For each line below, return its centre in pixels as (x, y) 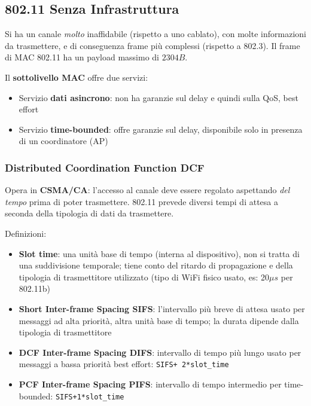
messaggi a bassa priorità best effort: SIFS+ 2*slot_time (124, 364)
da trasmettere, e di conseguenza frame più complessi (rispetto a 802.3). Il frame (153, 45)
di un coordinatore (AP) (63, 141)
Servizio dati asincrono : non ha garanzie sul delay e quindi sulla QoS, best (158, 97)
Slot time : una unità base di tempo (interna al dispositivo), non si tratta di (159, 253)
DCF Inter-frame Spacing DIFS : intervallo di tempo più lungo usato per (160, 352)
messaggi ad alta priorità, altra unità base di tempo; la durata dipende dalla (159, 320)
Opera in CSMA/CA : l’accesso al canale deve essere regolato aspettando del (147, 190)
